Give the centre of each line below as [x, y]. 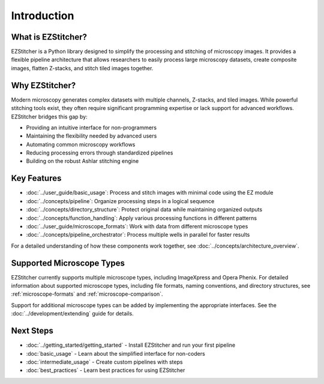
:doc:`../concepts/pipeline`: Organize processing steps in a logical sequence [120, 201]
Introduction [43, 16]
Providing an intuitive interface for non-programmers [91, 127]
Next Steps [32, 331]
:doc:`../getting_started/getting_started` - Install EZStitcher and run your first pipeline [131, 345]
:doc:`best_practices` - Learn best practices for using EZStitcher [106, 370]
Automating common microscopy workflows [81, 144]
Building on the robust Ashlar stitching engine [82, 161]
